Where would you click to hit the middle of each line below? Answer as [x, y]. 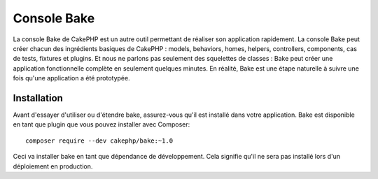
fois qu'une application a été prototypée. [71, 78]
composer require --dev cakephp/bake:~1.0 [99, 141]
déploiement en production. [53, 166]
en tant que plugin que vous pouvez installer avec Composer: [101, 124]
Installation [38, 98]
